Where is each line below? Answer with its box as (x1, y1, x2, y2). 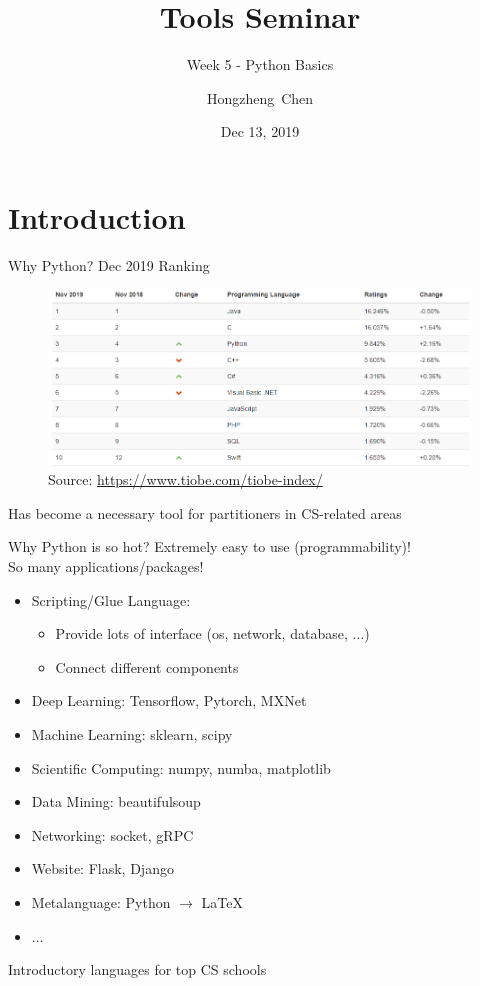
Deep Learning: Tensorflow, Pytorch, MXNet (31, 690, 307, 711)
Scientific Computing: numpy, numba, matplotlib (31, 757, 331, 778)
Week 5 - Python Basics (186, 54, 334, 75)
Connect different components (55, 656, 239, 677)
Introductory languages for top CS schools (8, 959, 267, 980)
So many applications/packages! (8, 556, 204, 577)
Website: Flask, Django (31, 858, 174, 879)
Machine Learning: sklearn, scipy (31, 724, 233, 745)
